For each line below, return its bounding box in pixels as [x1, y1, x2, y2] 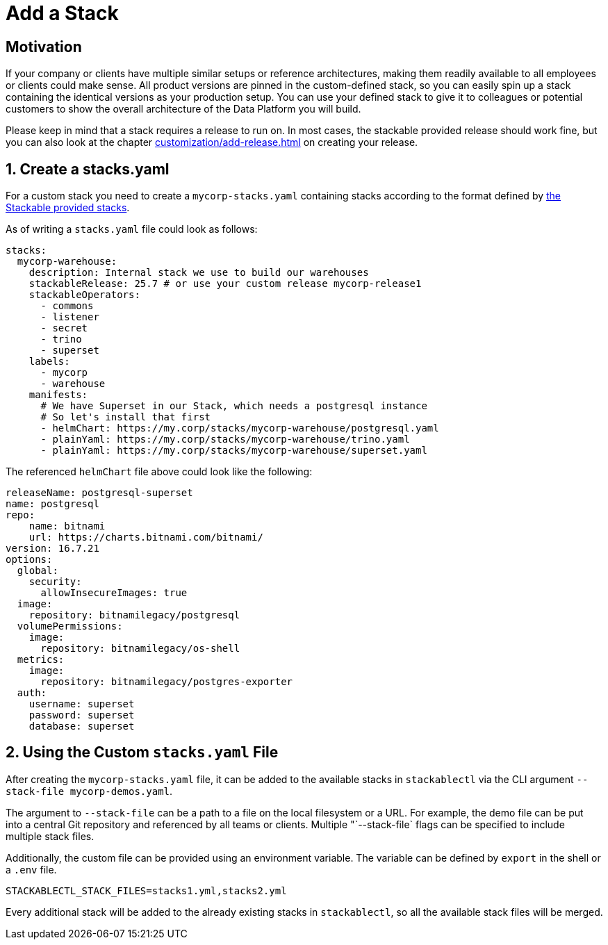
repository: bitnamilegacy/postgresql [28, 609, 240, 621]
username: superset [28, 698, 135, 710]
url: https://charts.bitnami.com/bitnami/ [28, 532, 263, 543]
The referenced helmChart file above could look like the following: [6, 466, 313, 478]
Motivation [6, 38, 82, 56]
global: [17, 565, 58, 577]
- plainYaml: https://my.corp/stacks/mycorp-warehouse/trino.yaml [40, 434, 410, 445]
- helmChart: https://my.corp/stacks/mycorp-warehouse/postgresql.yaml [40, 422, 439, 434]
